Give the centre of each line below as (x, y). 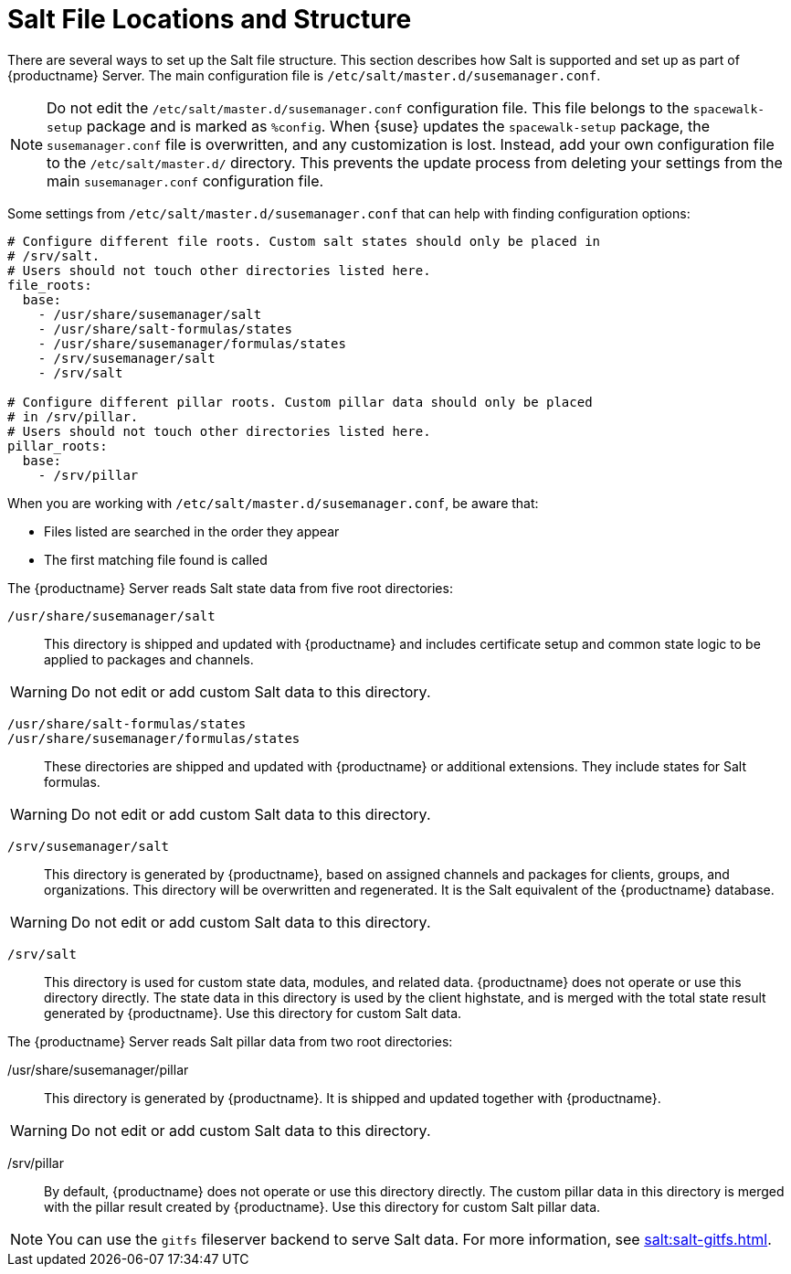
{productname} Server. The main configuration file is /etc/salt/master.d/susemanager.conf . (304, 75)
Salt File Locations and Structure (210, 19)
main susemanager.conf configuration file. (185, 180)
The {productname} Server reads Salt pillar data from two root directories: (230, 1041)
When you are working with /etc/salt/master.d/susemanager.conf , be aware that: (273, 503)
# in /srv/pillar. (73, 416)
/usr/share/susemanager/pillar (98, 1069)
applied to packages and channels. (149, 659)
